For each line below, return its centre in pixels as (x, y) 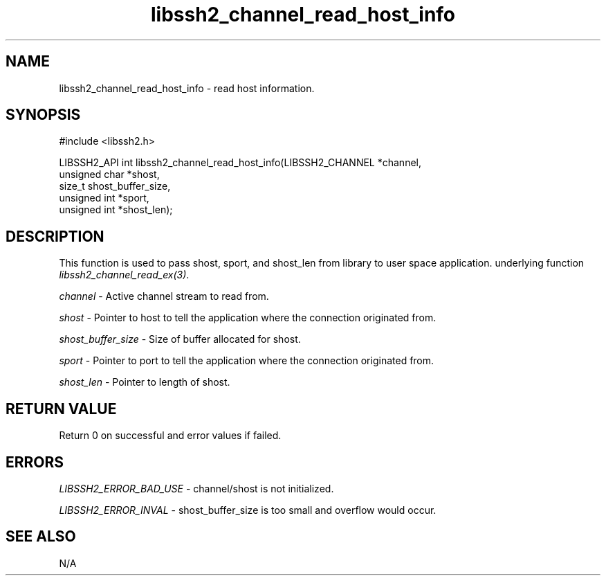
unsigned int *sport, (104, 198)
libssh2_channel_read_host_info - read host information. (187, 88)
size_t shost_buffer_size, (115, 186)
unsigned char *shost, (109, 175)
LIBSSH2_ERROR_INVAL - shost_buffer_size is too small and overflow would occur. (248, 510)
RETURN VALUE (61, 409)
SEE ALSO (41, 537)
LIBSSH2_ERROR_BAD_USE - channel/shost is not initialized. (196, 488)
